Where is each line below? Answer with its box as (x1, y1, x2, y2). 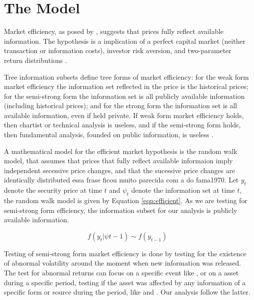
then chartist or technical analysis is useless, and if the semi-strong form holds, (4, 120, 241, 130)
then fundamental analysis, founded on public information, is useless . (4, 129, 214, 140)
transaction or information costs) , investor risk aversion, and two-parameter (4, 45, 231, 56)
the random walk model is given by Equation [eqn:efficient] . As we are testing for (4, 195, 248, 206)
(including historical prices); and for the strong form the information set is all (4, 100, 237, 111)
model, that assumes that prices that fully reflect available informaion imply (4, 155, 233, 166)
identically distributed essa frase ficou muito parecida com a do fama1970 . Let (4, 175, 239, 185)
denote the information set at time (131, 185, 235, 195)
